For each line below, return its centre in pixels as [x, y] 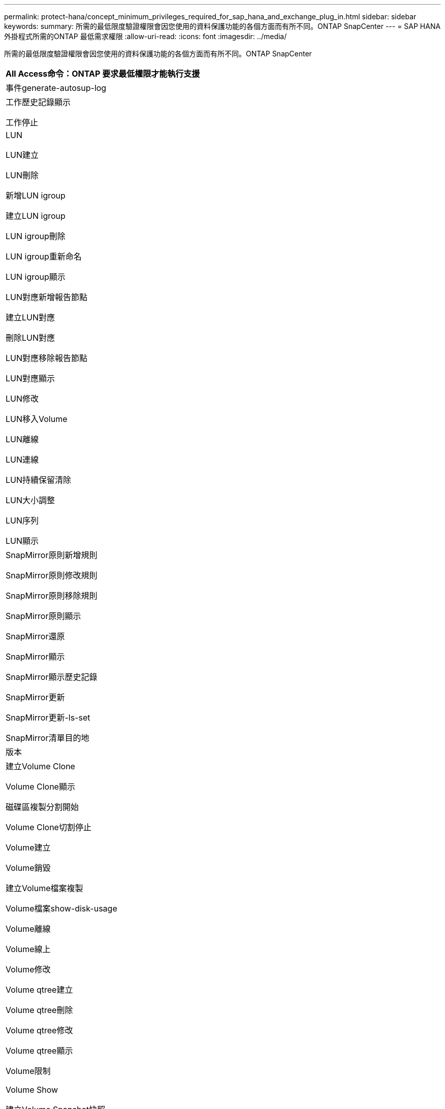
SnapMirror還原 [35, 636]
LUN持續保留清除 [39, 480]
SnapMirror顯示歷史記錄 [52, 677]
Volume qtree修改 [39, 1030]
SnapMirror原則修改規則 [52, 575]
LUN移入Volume [37, 419]
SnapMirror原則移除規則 [52, 596]
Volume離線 [28, 929]
